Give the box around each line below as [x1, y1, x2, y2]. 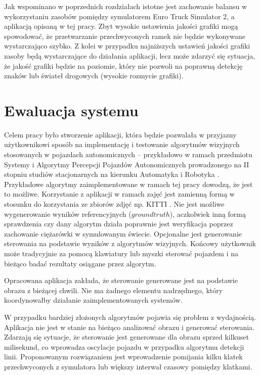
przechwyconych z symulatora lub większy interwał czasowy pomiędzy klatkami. [4, 361, 252, 371]
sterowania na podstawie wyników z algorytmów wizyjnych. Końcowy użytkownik [4, 238, 256, 249]
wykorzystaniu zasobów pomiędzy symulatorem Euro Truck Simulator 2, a [4, 11, 235, 21]
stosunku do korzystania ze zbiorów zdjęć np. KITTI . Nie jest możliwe [4, 199, 225, 209]
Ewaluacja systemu [4, 100, 139, 120]
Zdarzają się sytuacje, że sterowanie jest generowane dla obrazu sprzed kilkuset [4, 332, 249, 342]
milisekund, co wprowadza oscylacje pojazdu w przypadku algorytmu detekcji [4, 341, 244, 352]
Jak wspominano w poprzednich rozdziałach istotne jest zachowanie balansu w [4, 1, 247, 11]
